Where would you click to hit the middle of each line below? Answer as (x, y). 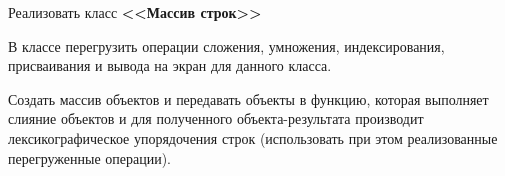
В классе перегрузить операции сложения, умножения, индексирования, (226, 45)
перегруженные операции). (89, 157)
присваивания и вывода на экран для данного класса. (170, 65)
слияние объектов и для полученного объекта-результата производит (216, 118)
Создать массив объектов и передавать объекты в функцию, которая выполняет (248, 98)
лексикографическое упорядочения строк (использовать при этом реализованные (253, 137)
